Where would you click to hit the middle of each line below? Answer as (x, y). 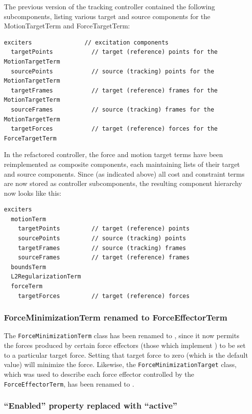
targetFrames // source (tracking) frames (102, 248)
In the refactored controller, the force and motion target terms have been (114, 154)
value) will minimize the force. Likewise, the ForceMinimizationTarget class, (120, 364)
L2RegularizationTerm (46, 277)
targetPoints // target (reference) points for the (114, 52)
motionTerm (28, 219)
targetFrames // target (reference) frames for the (114, 90)
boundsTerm (28, 267)
